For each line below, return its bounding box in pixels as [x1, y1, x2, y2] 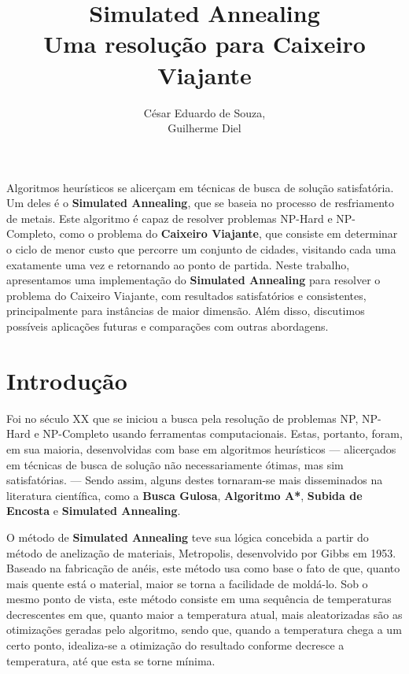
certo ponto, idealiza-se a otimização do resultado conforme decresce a [6, 637, 345, 654]
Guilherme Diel [168, 120, 241, 136]
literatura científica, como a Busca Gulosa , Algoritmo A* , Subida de [6, 487, 363, 503]
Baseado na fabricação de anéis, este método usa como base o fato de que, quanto [6, 560, 400, 576]
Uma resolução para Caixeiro [43, 28, 366, 60]
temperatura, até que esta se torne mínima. [6, 652, 216, 668]
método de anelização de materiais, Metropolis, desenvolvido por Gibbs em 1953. [6, 544, 396, 561]
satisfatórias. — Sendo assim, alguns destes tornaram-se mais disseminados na [6, 472, 383, 488]
